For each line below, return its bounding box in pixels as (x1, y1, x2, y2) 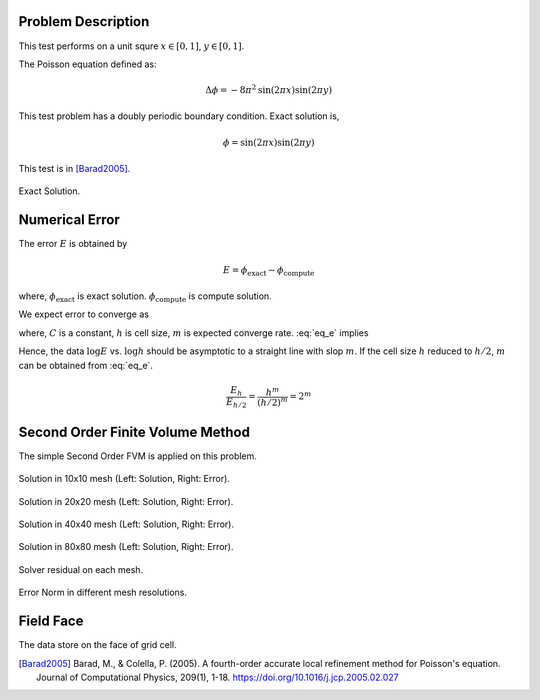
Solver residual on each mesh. (18, 563, 144, 575)
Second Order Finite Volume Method (18, 423, 250, 440)
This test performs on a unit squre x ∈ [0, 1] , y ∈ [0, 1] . (18, 40, 245, 52)
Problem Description (18, 13, 150, 30)
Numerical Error (18, 211, 120, 229)
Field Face (18, 613, 84, 630)
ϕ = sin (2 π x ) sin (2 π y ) (222, 136, 315, 148)
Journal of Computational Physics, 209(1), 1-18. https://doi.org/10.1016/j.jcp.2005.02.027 (36, 671, 399, 683)
